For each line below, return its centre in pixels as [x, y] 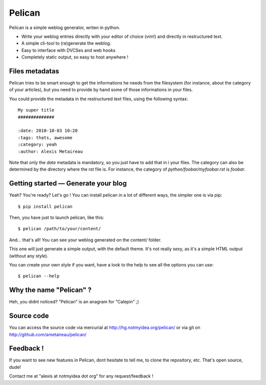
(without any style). [29, 256]
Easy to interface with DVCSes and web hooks [68, 50]
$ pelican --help [39, 276]
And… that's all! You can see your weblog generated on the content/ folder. [85, 240]
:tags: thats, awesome [45, 137]
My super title [36, 110]
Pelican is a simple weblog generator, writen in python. [65, 28]
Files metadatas [34, 71]
